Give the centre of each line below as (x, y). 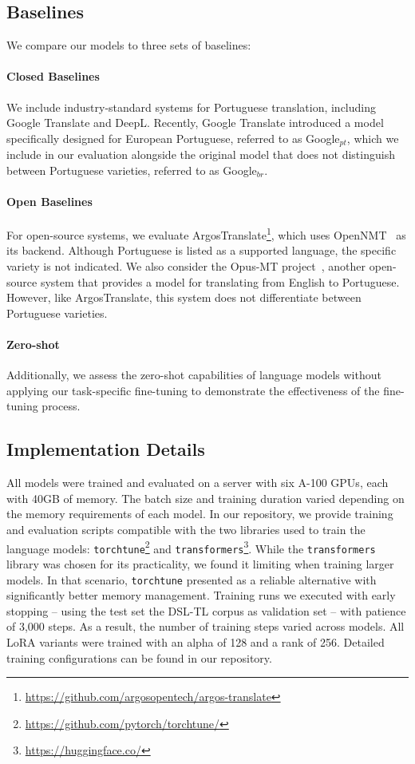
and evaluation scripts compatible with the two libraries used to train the (186, 529)
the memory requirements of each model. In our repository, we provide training (200, 514)
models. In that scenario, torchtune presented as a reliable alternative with (192, 579)
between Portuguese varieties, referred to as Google (132, 170)
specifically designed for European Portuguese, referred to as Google (173, 138)
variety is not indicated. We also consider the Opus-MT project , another (186, 266)
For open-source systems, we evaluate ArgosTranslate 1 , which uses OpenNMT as (206, 234)
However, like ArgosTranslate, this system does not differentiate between (184, 297)
